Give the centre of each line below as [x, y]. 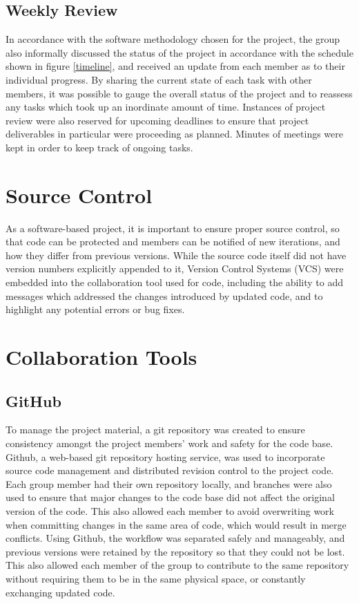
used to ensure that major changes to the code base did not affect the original [170, 497]
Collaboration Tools [101, 357]
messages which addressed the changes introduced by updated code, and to [164, 295]
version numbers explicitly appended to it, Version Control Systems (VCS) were [175, 268]
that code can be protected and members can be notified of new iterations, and [173, 242]
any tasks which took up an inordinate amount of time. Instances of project [166, 107]
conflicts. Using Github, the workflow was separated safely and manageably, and [175, 538]
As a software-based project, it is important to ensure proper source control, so [173, 228]
